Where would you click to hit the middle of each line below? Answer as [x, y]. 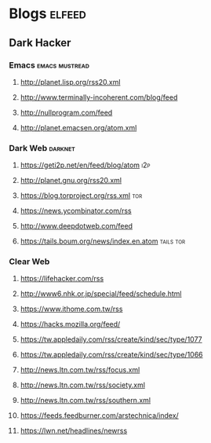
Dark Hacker [40, 43]
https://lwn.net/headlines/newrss [74, 431]
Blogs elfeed [48, 14]
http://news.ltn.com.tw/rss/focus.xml [80, 370]
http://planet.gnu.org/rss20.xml [71, 181]
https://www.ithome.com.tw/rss [71, 309]
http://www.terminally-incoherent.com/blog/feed [99, 97]
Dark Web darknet [42, 148]
